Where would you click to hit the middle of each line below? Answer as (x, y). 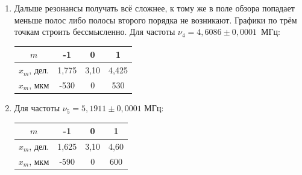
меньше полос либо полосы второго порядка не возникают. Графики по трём (156, 20)
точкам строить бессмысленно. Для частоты (95, 32)
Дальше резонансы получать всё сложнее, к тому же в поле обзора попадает (154, 8)
